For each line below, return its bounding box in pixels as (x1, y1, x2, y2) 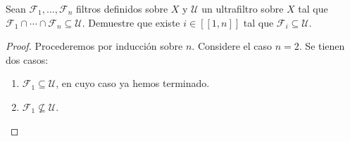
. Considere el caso (192, 39, 273, 53)
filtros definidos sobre (75, 1, 168, 15)
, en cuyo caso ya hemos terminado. (56, 76, 210, 90)
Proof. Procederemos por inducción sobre (6, 39, 183, 53)
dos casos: (6, 52, 49, 67)
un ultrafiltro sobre (201, 1, 284, 15)
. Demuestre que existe (82, 15, 180, 29)
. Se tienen (299, 39, 345, 53)
